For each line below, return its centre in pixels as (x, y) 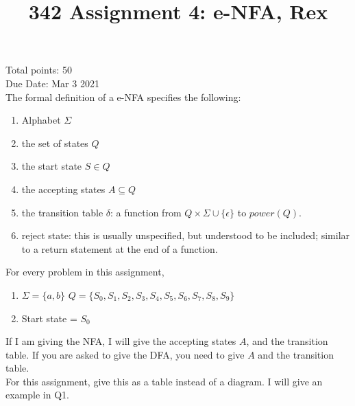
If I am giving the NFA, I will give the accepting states (121, 341)
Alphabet (41, 120)
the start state (52, 166)
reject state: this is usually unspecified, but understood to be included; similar (186, 235)
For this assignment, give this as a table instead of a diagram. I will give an (164, 381)
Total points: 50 (39, 70)
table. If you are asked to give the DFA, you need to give (125, 354)
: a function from (146, 212)
